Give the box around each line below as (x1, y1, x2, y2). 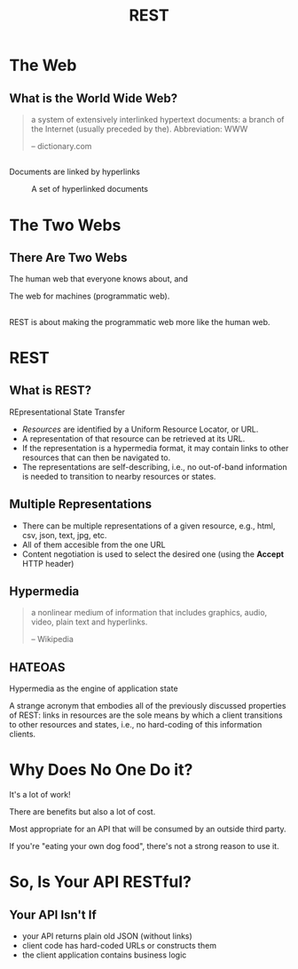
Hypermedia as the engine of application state (9, 683, 179, 694)
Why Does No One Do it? (9, 760, 193, 780)
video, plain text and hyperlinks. (30, 616, 148, 627)
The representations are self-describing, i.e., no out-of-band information (21, 461, 288, 472)
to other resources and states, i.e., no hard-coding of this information (9, 719, 263, 730)
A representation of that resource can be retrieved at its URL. (21, 433, 246, 444)
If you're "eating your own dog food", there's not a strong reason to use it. (9, 841, 279, 852)
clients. (9, 729, 36, 740)
